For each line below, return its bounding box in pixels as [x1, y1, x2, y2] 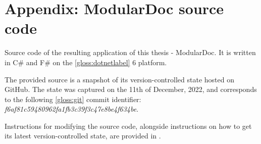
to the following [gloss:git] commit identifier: [5, 93, 141, 104]
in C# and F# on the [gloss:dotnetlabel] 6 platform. [5, 57, 167, 67]
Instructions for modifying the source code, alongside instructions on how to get [5, 120, 252, 131]
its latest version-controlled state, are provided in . [5, 130, 161, 141]
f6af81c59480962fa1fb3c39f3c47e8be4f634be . [5, 104, 139, 114]
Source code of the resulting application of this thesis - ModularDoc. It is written [5, 47, 256, 58]
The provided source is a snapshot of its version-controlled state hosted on [5, 74, 234, 84]
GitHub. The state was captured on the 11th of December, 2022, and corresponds [5, 84, 257, 94]
